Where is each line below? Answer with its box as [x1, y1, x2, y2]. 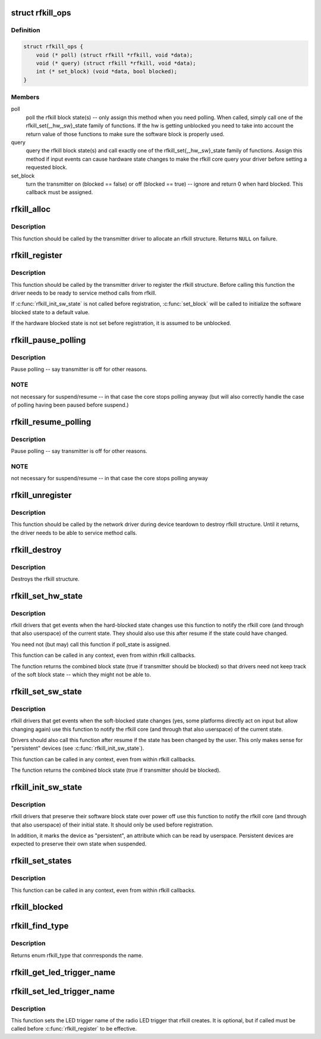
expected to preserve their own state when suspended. [11, 840, 147, 847]
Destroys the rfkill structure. [11, 575, 80, 583]
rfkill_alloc [11, 204, 51, 214]
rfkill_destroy [11, 544, 62, 555]
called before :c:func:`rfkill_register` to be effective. [11, 1025, 137, 1032]
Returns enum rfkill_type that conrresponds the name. [11, 952, 143, 959]
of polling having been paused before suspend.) [11, 401, 129, 408]
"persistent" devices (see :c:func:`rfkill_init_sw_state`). [11, 744, 144, 752]
